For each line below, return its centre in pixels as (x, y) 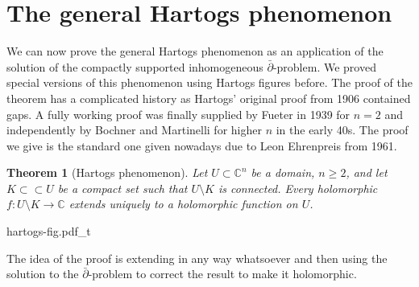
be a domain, (283, 172)
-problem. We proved (324, 66)
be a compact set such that (122, 188)
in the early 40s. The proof (342, 130)
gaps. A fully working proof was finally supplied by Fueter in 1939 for (178, 114)
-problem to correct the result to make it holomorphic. (222, 274)
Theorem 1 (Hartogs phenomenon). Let (107, 172)
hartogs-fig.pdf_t (49, 231)
